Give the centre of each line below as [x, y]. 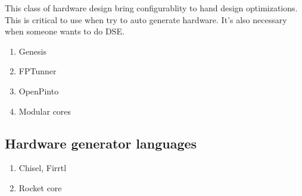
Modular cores [45, 111]
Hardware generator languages [101, 143]
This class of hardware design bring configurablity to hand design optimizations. [151, 8]
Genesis [32, 51]
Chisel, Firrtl [43, 168]
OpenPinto [39, 91]
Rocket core [40, 187]
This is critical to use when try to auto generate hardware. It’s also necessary [146, 19]
